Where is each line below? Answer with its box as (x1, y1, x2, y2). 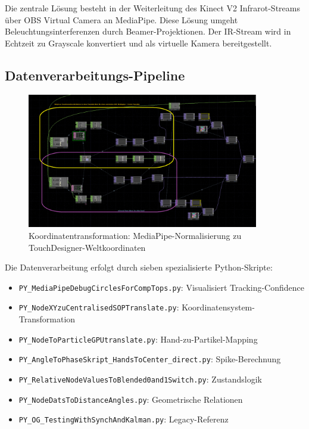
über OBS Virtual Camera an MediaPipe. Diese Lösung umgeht (5, 13, 238, 26)
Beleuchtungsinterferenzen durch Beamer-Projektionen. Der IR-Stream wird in (5, 25, 291, 38)
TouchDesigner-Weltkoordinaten (29, 241, 146, 253)
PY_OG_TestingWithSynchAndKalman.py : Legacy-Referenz (18, 413, 229, 425)
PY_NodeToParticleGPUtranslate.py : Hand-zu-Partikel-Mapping (18, 332, 258, 345)
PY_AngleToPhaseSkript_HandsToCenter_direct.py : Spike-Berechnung (18, 353, 281, 365)
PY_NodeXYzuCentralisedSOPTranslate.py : (18, 301, 179, 313)
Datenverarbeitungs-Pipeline (5, 66, 185, 84)
